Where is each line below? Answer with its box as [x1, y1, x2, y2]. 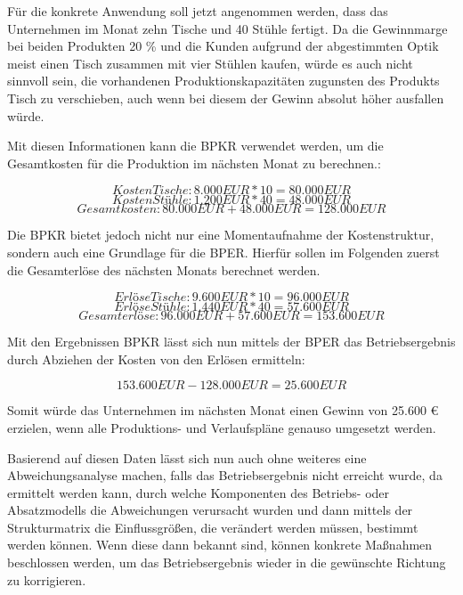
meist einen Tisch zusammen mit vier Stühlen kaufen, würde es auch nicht [7, 53, 413, 72]
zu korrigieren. [7, 570, 86, 589]
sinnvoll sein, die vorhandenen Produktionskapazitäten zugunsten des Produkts [7, 71, 440, 90]
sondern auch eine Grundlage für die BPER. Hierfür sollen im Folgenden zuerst [7, 242, 440, 261]
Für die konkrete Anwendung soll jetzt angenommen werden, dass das [7, 2, 388, 20]
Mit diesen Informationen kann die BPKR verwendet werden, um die [7, 136, 384, 155]
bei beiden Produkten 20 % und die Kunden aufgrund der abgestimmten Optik [7, 37, 439, 55]
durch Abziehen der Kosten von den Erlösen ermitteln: [7, 349, 305, 368]
